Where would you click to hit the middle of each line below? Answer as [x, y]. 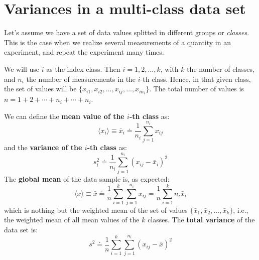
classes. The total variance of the [201, 220]
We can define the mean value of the [64, 116]
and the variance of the [43, 147]
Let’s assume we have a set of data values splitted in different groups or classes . [127, 32]
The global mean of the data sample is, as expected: [87, 178]
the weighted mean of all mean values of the [72, 220]
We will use [22, 69]
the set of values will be [40, 89]
